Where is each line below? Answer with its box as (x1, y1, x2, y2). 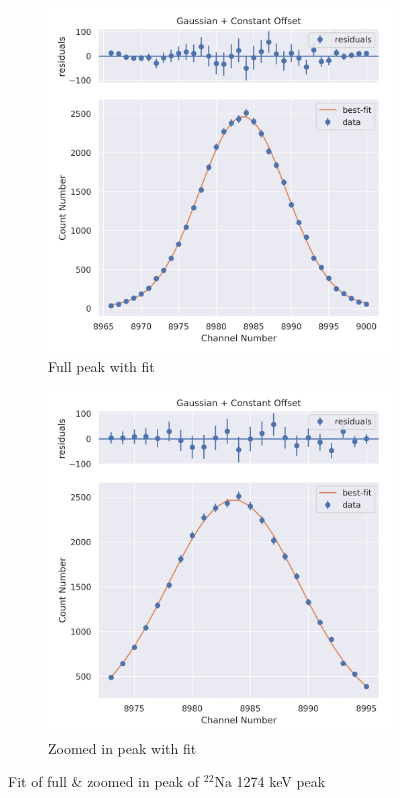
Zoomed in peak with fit (48, 737, 197, 758)
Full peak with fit (48, 355, 155, 376)
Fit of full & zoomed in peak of (8, 771, 200, 792)
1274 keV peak (236, 771, 326, 792)
